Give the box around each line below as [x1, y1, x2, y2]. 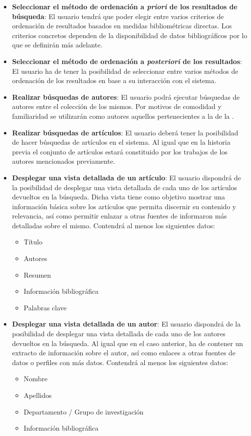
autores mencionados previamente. [12, 156, 115, 166]
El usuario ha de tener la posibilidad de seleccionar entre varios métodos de [12, 65, 238, 76]
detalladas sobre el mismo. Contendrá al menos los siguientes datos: [12, 220, 215, 230]
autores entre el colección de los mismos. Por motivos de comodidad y [12, 101, 222, 111]
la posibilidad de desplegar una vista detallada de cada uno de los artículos [12, 182, 237, 192]
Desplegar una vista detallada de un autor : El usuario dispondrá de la [12, 319, 241, 329]
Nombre [23, 373, 47, 384]
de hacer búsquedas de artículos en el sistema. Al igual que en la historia [12, 137, 230, 147]
